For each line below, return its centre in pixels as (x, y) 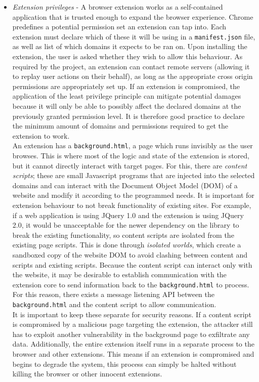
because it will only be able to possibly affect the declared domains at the (127, 106)
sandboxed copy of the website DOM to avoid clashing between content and (130, 254)
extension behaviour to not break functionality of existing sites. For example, (132, 205)
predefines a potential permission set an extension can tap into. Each (119, 27)
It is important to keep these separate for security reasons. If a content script (132, 314)
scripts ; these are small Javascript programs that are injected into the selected (134, 175)
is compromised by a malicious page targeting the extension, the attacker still (133, 324)
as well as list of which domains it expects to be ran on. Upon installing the (130, 46)
